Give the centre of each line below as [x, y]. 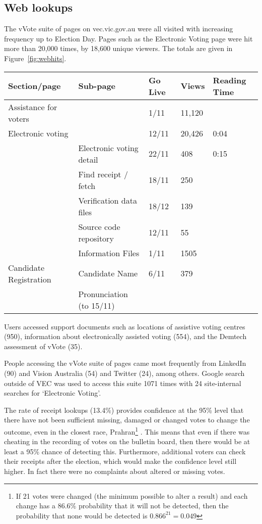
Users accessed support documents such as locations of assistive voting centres [125, 326]
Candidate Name [108, 273]
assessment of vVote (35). [43, 346]
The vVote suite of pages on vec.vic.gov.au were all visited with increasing [119, 29]
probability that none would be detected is [82, 515]
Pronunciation [103, 294]
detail [88, 159]
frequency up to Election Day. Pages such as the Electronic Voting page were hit [128, 38]
